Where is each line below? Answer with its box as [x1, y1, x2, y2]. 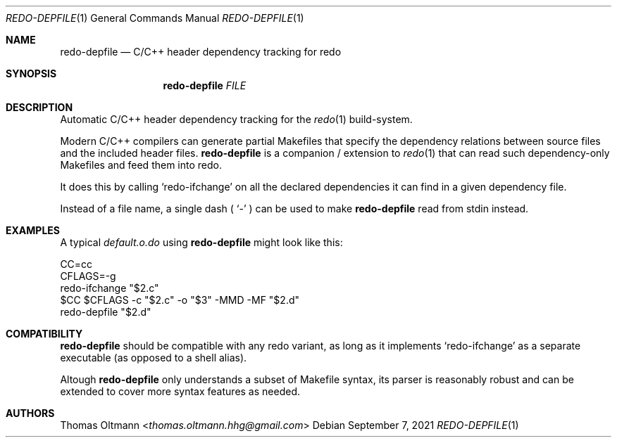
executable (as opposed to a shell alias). [60, 352, 247, 364]
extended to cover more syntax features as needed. [60, 385, 300, 397]
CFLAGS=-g [60, 270, 116, 282]
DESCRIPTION [6, 101, 73, 113]
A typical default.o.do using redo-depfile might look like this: [60, 236, 343, 248]
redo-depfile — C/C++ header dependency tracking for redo [60, 46, 342, 58]
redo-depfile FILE [163, 79, 247, 91]
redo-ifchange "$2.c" [60, 282, 159, 294]
